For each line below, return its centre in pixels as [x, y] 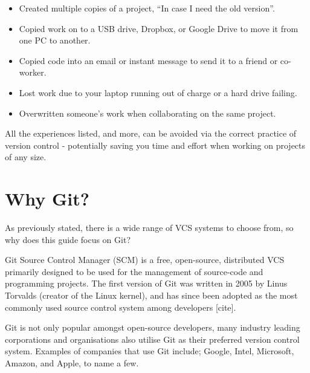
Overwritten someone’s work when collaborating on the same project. [147, 113]
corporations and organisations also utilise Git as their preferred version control [152, 339]
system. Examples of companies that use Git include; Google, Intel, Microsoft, [150, 351]
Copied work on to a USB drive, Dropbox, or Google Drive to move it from [159, 28]
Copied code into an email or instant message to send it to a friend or [148, 60]
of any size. [26, 157]
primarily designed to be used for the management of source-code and [134, 271]
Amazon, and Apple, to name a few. [72, 363]
